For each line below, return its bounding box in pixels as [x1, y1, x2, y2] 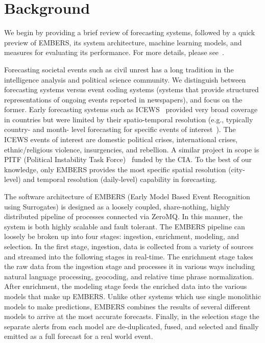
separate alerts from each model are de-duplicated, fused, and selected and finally [4, 321, 259, 331]
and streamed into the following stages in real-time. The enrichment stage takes [4, 251, 253, 261]
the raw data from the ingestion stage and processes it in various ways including [4, 261, 255, 272]
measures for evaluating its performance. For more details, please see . [4, 47, 224, 58]
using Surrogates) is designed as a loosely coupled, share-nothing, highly [4, 201, 230, 212]
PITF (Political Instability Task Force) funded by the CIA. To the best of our [4, 154, 252, 165]
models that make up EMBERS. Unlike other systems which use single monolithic [4, 291, 261, 301]
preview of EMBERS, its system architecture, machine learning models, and [4, 37, 242, 47]
